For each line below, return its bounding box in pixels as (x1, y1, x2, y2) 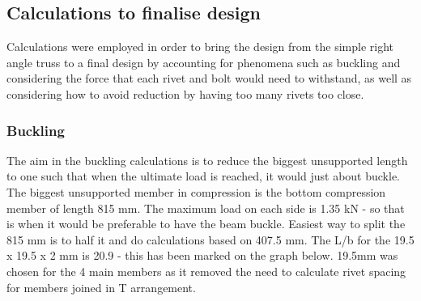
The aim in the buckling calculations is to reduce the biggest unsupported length (6, 151, 408, 168)
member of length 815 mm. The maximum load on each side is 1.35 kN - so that (6, 199, 405, 216)
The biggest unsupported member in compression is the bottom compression (6, 183, 386, 200)
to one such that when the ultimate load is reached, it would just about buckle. (6, 167, 400, 184)
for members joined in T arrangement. (6, 278, 196, 295)
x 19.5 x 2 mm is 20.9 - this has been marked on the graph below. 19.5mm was (6, 247, 398, 264)
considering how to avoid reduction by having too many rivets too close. (6, 85, 364, 102)
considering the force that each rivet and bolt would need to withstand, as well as (6, 70, 412, 87)
